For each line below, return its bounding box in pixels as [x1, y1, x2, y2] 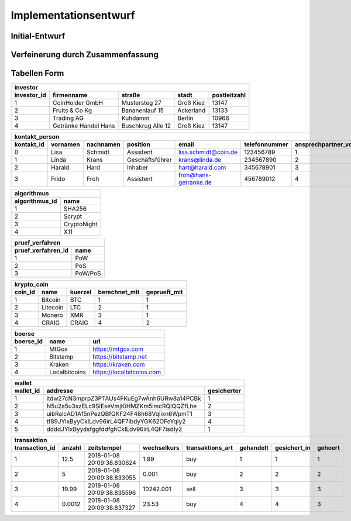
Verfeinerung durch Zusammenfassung [11, 50, 159, 60]
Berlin [177, 114, 194, 122]
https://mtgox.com [92, 345, 144, 353]
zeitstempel [88, 444, 122, 452]
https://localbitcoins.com [92, 368, 161, 377]
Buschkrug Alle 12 [121, 122, 171, 130]
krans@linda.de [178, 156, 222, 164]
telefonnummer [243, 140, 288, 149]
